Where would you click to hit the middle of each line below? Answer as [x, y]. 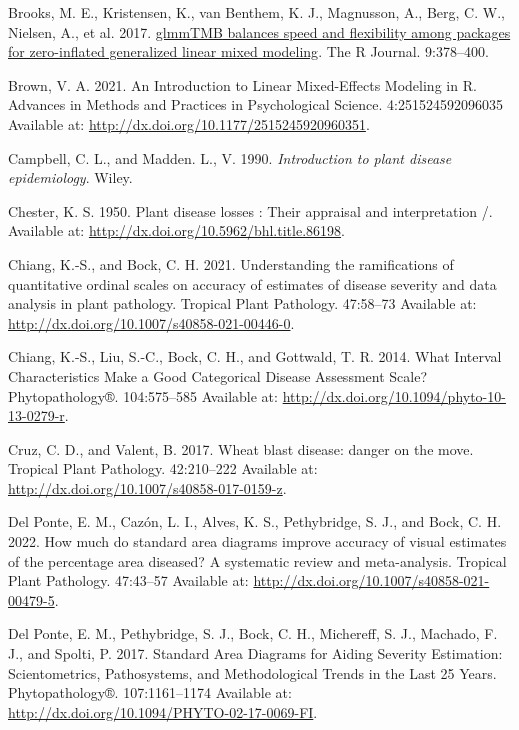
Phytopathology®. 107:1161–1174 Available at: [150, 692]
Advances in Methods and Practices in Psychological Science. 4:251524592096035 [255, 104]
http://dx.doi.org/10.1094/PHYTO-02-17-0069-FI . [163, 711]
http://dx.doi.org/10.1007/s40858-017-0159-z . [147, 487]
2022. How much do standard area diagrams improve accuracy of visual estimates [257, 541]
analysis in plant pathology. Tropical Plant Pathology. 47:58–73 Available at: [242, 303]
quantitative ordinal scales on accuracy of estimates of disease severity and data [252, 283]
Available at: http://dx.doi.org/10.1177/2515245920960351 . [189, 123]
